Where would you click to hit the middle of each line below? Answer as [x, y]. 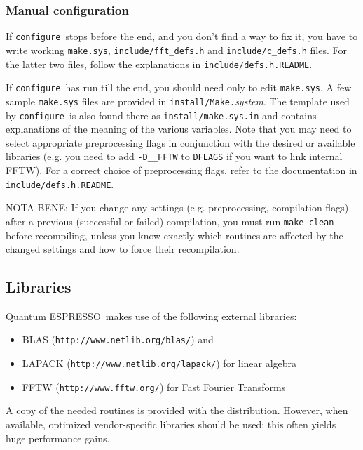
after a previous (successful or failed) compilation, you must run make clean [170, 221]
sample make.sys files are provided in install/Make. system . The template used [178, 101]
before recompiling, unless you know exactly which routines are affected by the [174, 235]
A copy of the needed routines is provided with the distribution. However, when [177, 410]
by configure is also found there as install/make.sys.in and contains [161, 115]
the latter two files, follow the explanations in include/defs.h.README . [159, 64]
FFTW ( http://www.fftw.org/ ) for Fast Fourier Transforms [154, 386]
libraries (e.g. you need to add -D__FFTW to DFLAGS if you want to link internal [174, 156]
